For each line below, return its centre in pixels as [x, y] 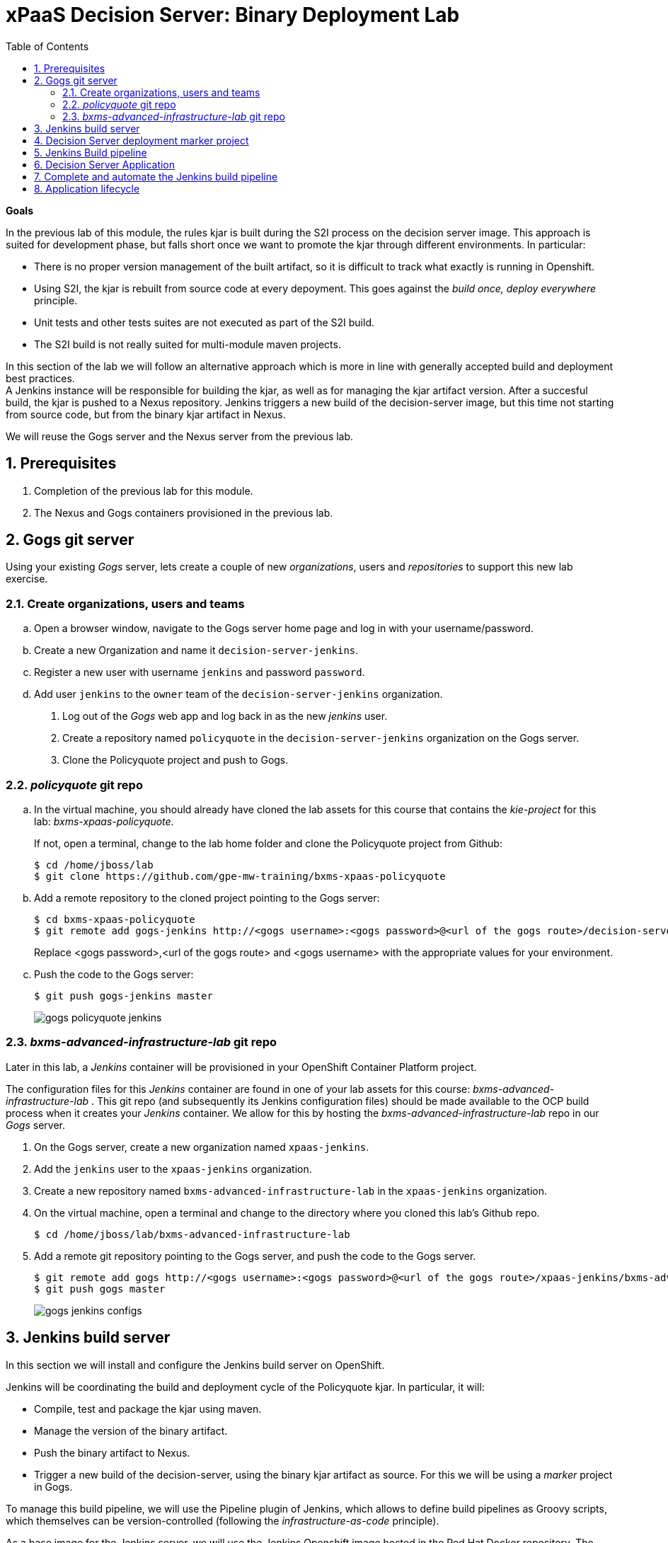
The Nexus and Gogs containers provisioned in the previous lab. [184, 512]
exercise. [27, 579]
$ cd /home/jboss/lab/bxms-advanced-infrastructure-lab [192, 1234]
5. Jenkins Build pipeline [91, 152]
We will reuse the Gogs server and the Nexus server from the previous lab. [180, 436]
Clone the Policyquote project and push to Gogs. [175, 760]
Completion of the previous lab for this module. [144, 491]
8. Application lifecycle [87, 188]
